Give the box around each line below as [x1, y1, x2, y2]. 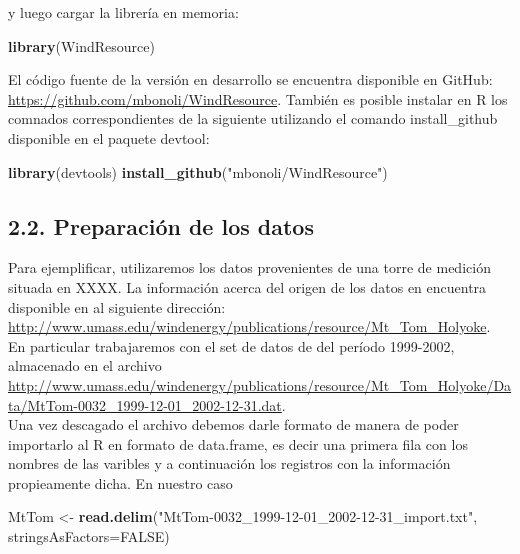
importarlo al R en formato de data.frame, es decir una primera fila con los [8, 433, 468, 454]
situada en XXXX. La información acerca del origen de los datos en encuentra [8, 276, 487, 297]
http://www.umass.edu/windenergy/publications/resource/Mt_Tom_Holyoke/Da [8, 374, 512, 395]
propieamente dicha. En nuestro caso [8, 472, 233, 493]
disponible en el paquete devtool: [8, 127, 210, 148]
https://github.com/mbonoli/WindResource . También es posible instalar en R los [8, 88, 508, 109]
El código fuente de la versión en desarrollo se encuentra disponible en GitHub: [8, 69, 493, 90]
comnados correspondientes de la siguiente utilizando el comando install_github [8, 108, 498, 129]
